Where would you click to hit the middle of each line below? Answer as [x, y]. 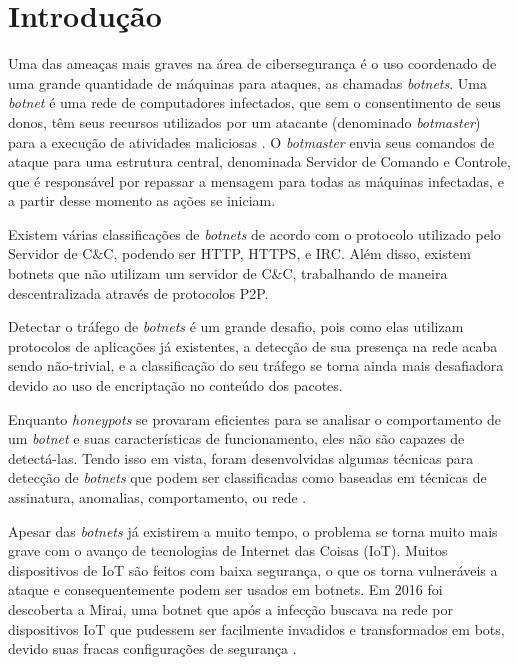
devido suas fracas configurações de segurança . [152, 648]
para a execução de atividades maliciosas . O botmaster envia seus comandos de [251, 141]
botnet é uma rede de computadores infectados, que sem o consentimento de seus [254, 102]
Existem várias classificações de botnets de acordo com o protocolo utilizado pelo [254, 233]
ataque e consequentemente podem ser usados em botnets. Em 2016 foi [225, 589]
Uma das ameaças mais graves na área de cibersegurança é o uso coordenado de [252, 63]
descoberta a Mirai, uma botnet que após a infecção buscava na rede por [230, 608]
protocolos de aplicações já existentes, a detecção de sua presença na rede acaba [253, 345]
